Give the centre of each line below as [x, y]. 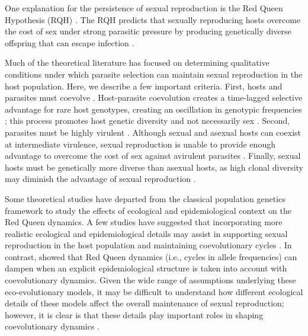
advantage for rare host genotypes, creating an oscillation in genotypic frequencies [153, 109]
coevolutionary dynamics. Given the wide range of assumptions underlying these [150, 280]
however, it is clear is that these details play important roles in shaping [134, 314]
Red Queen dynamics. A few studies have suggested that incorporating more [144, 222]
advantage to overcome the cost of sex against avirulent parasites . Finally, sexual [153, 156]
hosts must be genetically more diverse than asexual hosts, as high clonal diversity [154, 167]
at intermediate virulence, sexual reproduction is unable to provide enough [140, 144]
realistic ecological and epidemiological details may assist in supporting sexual [146, 233]
